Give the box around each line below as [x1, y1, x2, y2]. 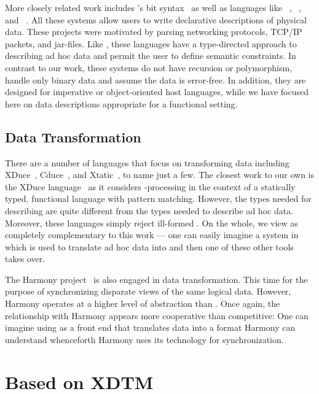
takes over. [5, 252, 45, 265]
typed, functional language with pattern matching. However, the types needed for [5, 192, 312, 205]
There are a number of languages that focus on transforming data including [5, 156, 289, 169]
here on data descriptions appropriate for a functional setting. [5, 97, 238, 110]
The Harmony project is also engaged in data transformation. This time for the [5, 272, 308, 285]
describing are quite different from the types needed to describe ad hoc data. [5, 204, 294, 217]
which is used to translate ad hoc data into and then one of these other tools [5, 240, 294, 253]
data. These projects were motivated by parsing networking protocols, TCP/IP [5, 25, 302, 38]
